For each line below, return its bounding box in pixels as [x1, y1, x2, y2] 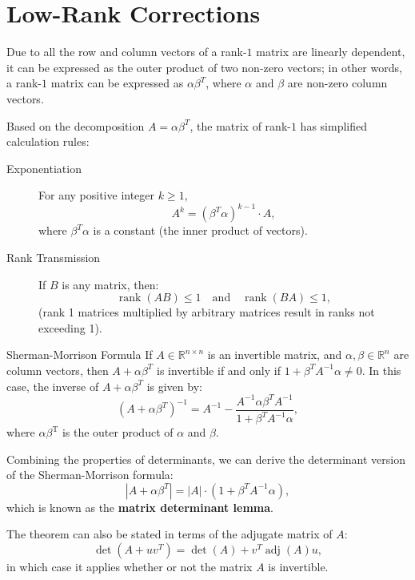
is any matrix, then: [62, 276, 159, 292]
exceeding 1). [38, 319, 102, 336]
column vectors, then [6, 361, 109, 378]
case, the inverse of [6, 377, 99, 394]
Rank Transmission [6, 248, 101, 265]
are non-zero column [287, 75, 388, 91]
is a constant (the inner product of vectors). [93, 222, 308, 239]
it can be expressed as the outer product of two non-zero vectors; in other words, [6, 58, 402, 75]
